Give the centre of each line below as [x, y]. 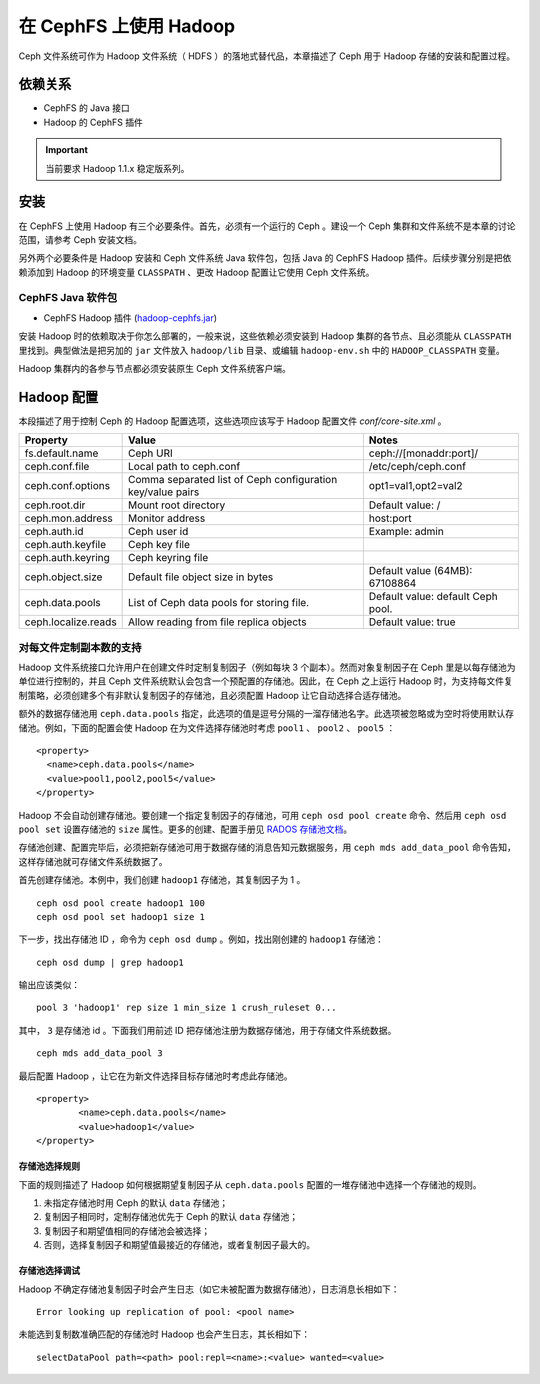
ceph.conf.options [67, 486]
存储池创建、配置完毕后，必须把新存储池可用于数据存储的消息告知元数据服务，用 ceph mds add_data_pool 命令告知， [267, 847]
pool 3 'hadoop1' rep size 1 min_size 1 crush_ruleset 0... [186, 1008]
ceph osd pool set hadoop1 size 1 [120, 916]
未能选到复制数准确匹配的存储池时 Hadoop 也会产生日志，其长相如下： [164, 1334]
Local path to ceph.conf [184, 467]
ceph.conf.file [57, 467]
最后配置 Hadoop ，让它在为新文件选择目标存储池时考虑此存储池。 [156, 1076]
